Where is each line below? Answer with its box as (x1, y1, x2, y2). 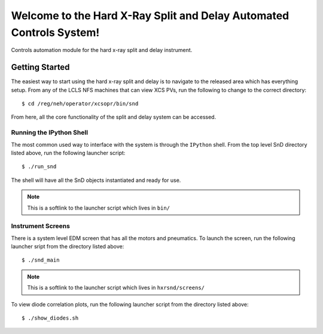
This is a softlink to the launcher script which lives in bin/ (27, 204, 170, 211)
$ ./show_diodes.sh (22, 315, 79, 321)
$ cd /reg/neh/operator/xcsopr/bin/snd (22, 101, 139, 107)
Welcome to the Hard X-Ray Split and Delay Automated (11, 9, 290, 22)
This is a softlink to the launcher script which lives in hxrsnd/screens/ (27, 284, 205, 292)
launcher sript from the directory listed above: (11, 243, 124, 250)
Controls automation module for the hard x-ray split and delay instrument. (11, 47, 193, 54)
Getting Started (11, 62, 70, 72)
